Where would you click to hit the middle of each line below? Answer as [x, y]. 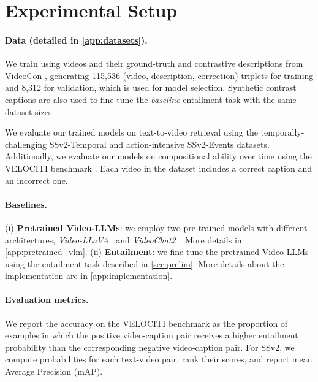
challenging [26, 144]
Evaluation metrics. [47, 300]
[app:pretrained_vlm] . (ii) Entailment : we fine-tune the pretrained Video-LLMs [157, 252]
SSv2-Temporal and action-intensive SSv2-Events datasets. [159, 144]
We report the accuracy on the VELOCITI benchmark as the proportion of [146, 323]
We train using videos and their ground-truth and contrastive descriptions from [154, 63]
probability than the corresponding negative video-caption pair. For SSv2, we [150, 347]
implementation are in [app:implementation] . [89, 276]
